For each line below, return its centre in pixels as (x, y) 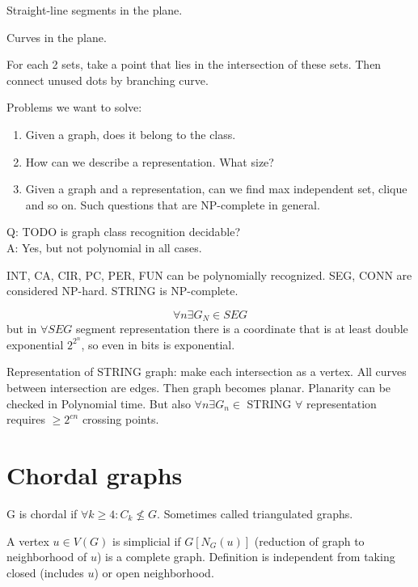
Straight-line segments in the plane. (95, 10)
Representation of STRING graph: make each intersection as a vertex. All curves (207, 372)
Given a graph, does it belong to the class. (131, 134)
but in (22, 329)
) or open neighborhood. (154, 572)
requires (26, 419)
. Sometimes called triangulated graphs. (255, 513)
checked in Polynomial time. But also (99, 403)
